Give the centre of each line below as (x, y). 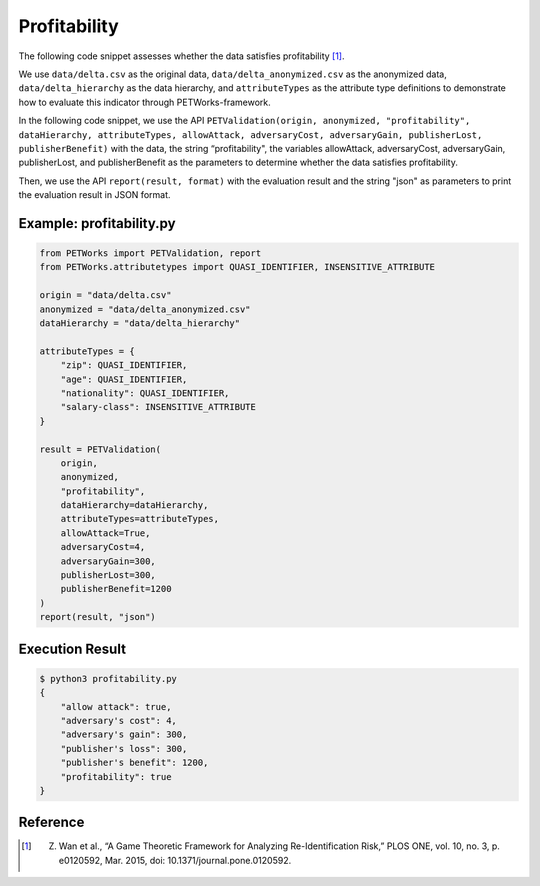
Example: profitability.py (97, 223)
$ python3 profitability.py (108, 678)
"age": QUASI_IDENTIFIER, (124, 379)
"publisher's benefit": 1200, (134, 763)
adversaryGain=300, (108, 561)
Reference (51, 822)
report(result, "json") (98, 617)
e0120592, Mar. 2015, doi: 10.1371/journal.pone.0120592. (175, 860)
